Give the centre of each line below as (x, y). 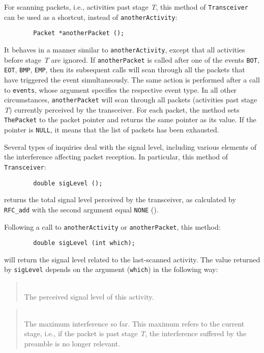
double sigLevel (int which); (84, 243)
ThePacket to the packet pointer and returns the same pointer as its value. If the (130, 119)
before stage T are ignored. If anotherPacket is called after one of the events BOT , (132, 59)
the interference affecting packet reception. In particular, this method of (116, 157)
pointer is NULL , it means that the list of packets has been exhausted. (112, 130)
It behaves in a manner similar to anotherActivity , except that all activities (125, 49)
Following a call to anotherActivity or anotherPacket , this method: (112, 226)
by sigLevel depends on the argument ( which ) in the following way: (111, 269)
